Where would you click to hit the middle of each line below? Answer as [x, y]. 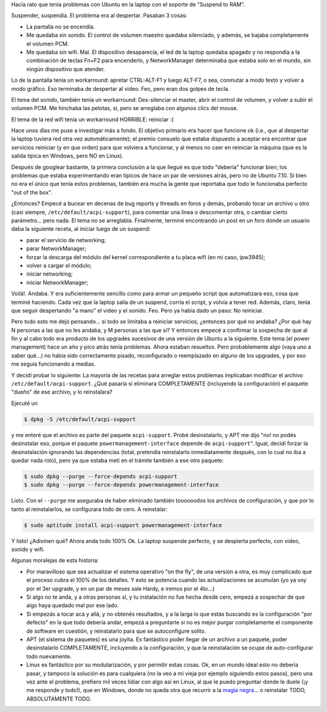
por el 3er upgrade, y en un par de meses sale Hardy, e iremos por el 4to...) [121, 588]
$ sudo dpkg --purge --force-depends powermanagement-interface [121, 485]
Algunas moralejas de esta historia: [55, 561]
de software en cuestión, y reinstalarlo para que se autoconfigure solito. [116, 631]
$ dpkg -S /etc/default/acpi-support [80, 419]
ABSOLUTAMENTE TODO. [59, 699]
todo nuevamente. [49, 656]
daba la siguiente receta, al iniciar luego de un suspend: [81, 229]
